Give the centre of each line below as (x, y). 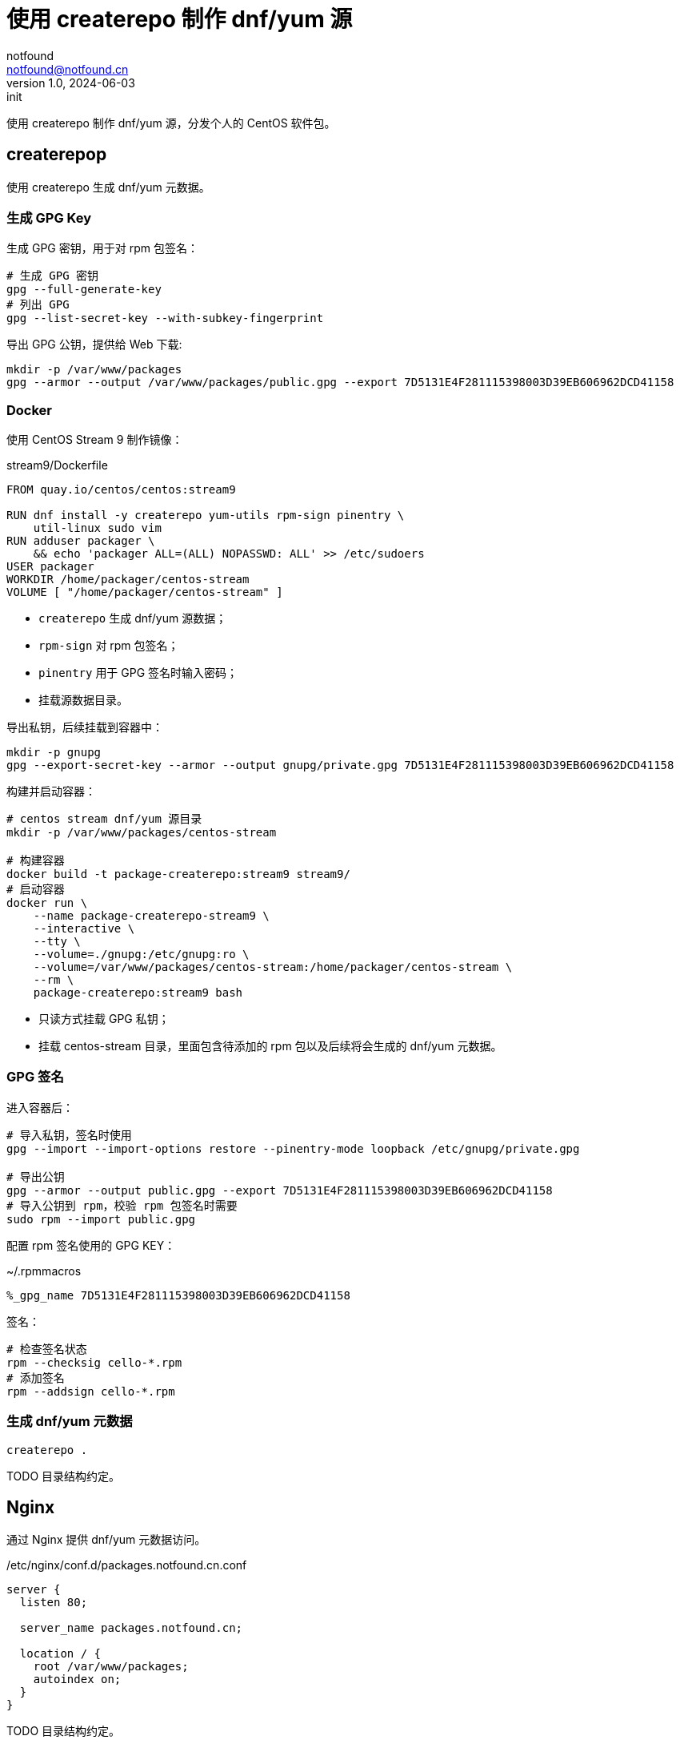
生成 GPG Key (49, 217)
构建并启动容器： (51, 791)
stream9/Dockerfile (57, 465)
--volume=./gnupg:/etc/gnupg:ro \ (141, 955)
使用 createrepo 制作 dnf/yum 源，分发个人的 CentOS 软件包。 (171, 123)
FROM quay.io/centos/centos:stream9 (121, 490)
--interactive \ (84, 929)
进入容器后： (40, 1107)
